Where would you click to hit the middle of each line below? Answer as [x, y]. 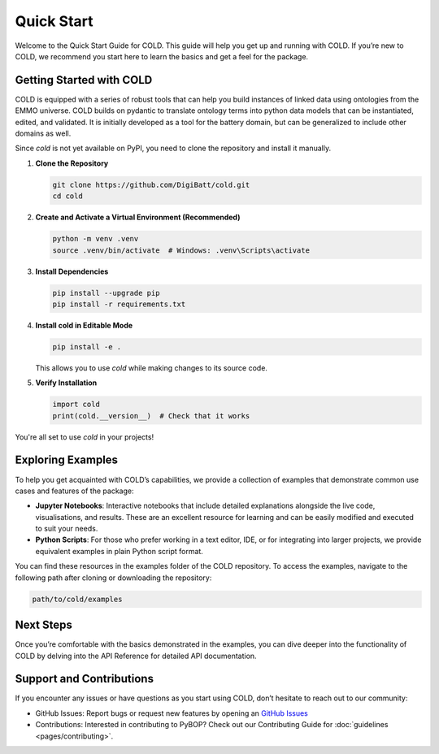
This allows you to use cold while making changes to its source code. [152, 368]
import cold [76, 405]
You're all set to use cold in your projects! [85, 437]
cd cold [67, 196]
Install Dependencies [72, 271]
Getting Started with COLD [84, 80]
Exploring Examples [66, 460]
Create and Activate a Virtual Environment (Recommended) [138, 217]
